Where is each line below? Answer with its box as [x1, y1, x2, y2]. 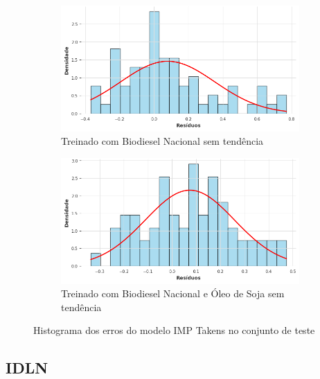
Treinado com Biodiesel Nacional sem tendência [61, 134, 264, 148]
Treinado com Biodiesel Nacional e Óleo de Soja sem [61, 286, 285, 301]
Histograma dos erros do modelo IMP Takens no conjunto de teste [33, 323, 315, 337]
